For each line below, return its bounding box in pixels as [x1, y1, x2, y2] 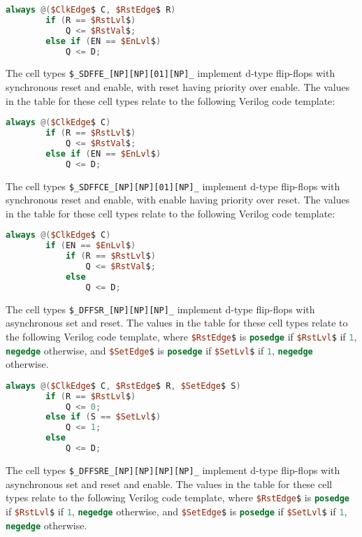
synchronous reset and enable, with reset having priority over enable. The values [6, 80, 350, 94]
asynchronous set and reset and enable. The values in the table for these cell [6, 476, 333, 491]
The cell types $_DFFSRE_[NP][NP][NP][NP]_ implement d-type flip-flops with [6, 462, 340, 477]
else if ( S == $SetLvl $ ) [45, 412, 161, 422]
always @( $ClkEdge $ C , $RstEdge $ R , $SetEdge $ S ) [6, 380, 241, 391]
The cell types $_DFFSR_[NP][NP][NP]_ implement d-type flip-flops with [6, 301, 315, 316]
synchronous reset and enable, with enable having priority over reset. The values [6, 192, 350, 207]
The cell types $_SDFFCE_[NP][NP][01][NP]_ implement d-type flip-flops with [6, 178, 340, 193]
